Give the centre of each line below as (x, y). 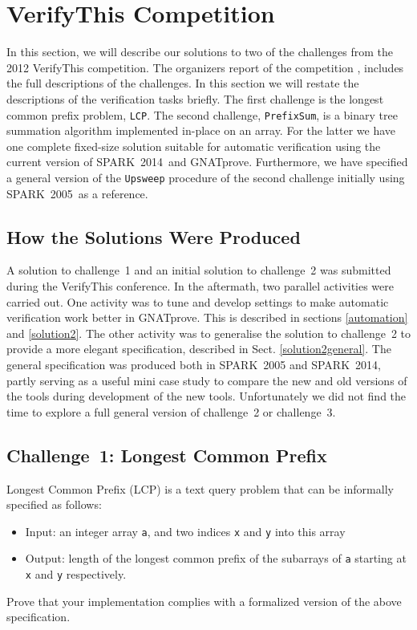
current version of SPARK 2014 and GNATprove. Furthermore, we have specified (207, 162)
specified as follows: (54, 504)
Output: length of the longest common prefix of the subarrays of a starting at (216, 558)
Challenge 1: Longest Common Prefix (167, 455)
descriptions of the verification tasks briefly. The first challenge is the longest (195, 98)
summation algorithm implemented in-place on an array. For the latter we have (201, 130)
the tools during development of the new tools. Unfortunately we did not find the (206, 396)
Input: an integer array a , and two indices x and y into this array (185, 531)
